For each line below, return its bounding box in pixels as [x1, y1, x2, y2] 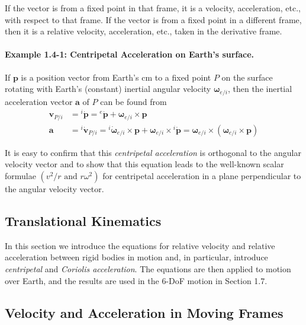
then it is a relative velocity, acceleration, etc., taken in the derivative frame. [5, 25, 282, 37]
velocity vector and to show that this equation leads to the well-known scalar [5, 158, 284, 170]
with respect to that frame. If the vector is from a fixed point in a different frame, [5, 13, 302, 26]
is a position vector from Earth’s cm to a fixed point [21, 71, 211, 83]
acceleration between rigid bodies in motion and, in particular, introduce [5, 251, 268, 263]
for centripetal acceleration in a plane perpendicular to [102, 170, 301, 181]
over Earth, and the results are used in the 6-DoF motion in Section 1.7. [5, 274, 268, 286]
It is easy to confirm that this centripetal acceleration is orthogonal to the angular [5, 146, 301, 158]
